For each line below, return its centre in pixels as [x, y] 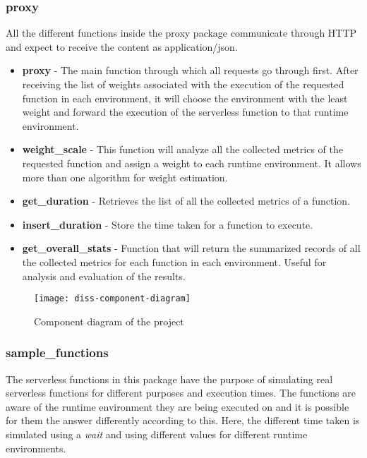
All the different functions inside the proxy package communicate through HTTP [181, 33]
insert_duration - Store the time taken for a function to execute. [168, 224]
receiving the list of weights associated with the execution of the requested [183, 84]
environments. [36, 448]
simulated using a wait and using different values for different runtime [157, 434]
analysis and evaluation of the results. [104, 276]
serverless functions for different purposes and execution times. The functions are [181, 393]
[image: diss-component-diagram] [112, 299]
